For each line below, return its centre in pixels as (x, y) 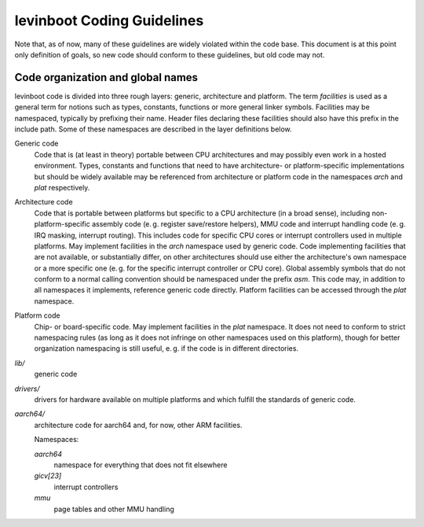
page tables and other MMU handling (114, 509)
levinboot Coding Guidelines (109, 20)
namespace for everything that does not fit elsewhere (141, 465)
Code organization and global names (106, 77)
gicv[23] (48, 476)
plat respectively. (62, 187)
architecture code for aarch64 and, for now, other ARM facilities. (138, 425)
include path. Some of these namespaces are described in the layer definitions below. (153, 129)
